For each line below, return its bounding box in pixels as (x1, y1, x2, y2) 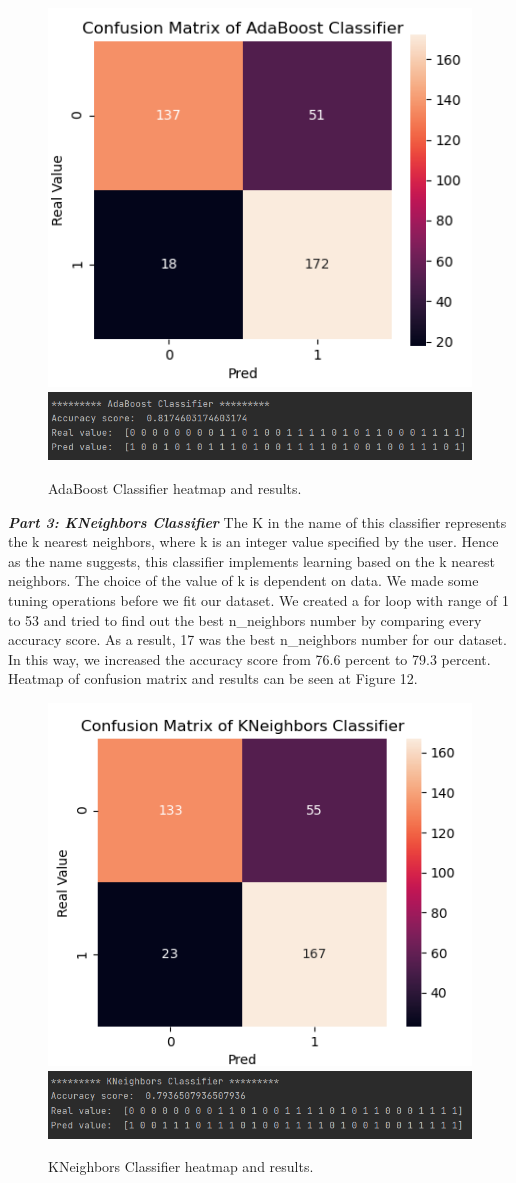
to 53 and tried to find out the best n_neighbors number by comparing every (8, 609, 482, 630)
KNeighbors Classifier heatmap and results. (48, 1156, 314, 1177)
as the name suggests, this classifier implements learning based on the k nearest (8, 550, 495, 571)
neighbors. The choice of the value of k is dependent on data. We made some (8, 570, 479, 591)
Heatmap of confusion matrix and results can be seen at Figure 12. (8, 668, 418, 689)
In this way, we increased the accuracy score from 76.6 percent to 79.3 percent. (8, 648, 491, 669)
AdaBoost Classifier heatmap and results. (48, 478, 302, 499)
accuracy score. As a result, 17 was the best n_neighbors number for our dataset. (8, 629, 507, 650)
